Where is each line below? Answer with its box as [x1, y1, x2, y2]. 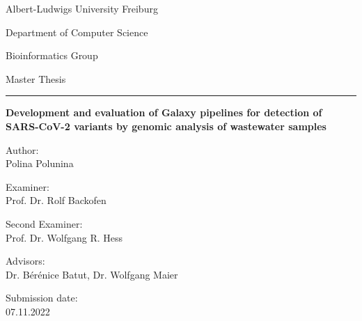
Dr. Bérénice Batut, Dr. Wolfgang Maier [6, 267, 178, 281]
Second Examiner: [6, 216, 83, 230]
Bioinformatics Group [6, 48, 98, 63]
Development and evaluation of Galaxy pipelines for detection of [6, 105, 322, 120]
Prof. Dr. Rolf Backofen [6, 193, 107, 208]
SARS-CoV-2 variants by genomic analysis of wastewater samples [6, 118, 326, 133]
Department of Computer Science [6, 24, 148, 39]
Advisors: [6, 253, 45, 268]
